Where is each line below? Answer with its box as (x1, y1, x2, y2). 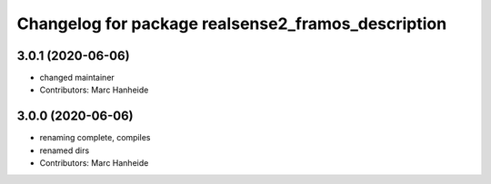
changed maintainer (39, 73, 115, 83)
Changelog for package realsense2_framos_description (16, 14, 447, 34)
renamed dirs (39, 145, 90, 156)
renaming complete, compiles (39, 132, 151, 143)
